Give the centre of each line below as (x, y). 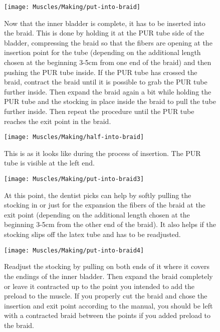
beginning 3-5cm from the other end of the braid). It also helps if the (110, 224)
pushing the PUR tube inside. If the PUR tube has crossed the (101, 72)
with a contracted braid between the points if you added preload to (107, 315)
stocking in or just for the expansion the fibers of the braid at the (105, 205)
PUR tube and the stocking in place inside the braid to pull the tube (110, 101)
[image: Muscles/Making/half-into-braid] (74, 137)
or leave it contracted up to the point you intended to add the (99, 286)
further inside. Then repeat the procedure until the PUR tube (99, 111)
